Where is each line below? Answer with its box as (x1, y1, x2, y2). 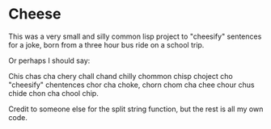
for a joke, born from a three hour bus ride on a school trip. (8, 40, 205, 49)
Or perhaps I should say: (8, 56, 91, 65)
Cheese (8, 5, 61, 23)
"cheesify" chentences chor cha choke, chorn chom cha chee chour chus (8, 80, 255, 89)
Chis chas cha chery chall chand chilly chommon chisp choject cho (8, 71, 233, 81)
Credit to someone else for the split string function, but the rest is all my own (8, 104, 264, 114)
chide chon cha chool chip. (8, 88, 99, 98)
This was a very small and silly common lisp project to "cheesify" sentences (8, 31, 262, 41)
